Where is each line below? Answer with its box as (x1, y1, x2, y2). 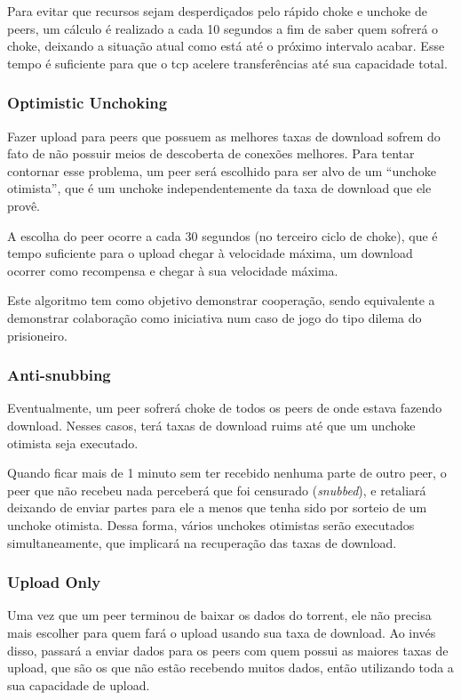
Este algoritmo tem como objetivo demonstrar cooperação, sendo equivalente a (7, 291, 435, 310)
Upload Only (7, 571, 101, 593)
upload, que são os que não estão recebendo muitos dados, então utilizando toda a (7, 658, 454, 677)
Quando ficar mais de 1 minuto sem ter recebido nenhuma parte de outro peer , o (7, 463, 447, 482)
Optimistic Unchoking (7, 92, 168, 114)
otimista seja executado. (7, 433, 139, 452)
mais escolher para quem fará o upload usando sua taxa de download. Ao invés (7, 623, 436, 641)
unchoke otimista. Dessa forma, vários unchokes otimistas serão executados (7, 515, 415, 534)
